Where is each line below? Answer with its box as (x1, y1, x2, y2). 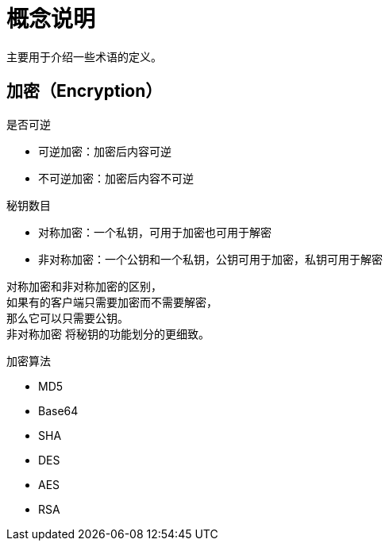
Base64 (38, 403, 79, 418)
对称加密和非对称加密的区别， (6, 279, 162, 293)
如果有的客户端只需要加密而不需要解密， (6, 295, 218, 309)
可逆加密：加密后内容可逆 (38, 144, 171, 158)
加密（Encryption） (6, 81, 163, 102)
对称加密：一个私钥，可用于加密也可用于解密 (38, 225, 272, 239)
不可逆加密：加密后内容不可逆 (38, 171, 194, 185)
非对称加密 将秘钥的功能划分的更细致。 (6, 326, 210, 341)
